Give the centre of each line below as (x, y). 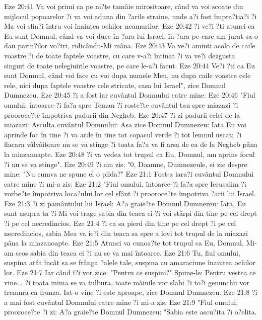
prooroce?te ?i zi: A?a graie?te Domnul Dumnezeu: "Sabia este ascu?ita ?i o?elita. (130, 312)
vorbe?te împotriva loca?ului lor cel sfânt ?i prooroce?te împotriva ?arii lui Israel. (130, 193)
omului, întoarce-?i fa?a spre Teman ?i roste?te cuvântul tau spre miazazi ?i (121, 104)
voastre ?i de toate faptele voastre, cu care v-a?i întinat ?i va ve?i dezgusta (120, 55)
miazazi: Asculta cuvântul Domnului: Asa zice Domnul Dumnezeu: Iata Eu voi (125, 125)
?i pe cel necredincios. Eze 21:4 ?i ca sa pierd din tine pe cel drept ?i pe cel (120, 223)
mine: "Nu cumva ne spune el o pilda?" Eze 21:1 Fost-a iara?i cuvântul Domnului (129, 174)
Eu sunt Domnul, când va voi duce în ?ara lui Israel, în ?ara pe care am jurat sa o (131, 35)
